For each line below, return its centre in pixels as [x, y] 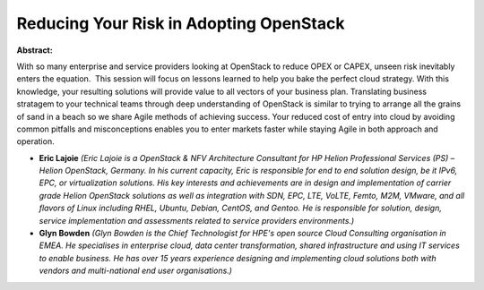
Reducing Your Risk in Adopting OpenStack [181, 23]
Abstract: [35, 50]
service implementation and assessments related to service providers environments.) [197, 220]
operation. [35, 141]
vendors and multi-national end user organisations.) [136, 271]
